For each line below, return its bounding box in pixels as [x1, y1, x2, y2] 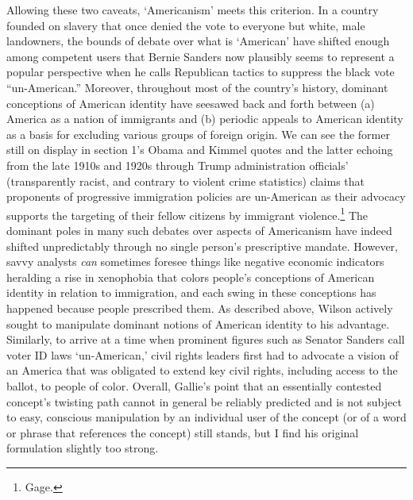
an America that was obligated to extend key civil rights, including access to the [6, 362, 398, 379]
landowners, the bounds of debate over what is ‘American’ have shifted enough [6, 33, 390, 49]
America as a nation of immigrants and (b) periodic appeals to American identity [6, 110, 403, 127]
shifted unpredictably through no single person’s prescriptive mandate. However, [6, 237, 398, 254]
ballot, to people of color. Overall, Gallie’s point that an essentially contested [6, 377, 382, 394]
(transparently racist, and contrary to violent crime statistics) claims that [6, 172, 365, 189]
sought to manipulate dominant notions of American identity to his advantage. [6, 315, 390, 332]
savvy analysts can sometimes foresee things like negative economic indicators [6, 253, 384, 270]
